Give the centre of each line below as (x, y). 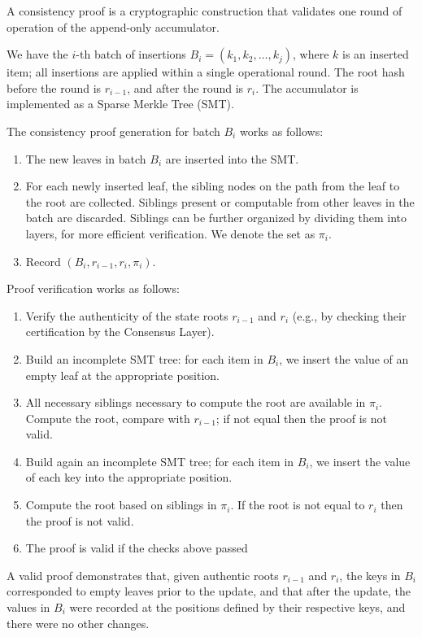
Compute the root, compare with (108, 418)
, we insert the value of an (344, 358)
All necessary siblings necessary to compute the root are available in (196, 402)
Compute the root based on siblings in (121, 505)
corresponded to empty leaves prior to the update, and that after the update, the (209, 591)
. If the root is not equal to (298, 505)
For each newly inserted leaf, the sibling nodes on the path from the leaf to (213, 186)
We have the (37, 54)
